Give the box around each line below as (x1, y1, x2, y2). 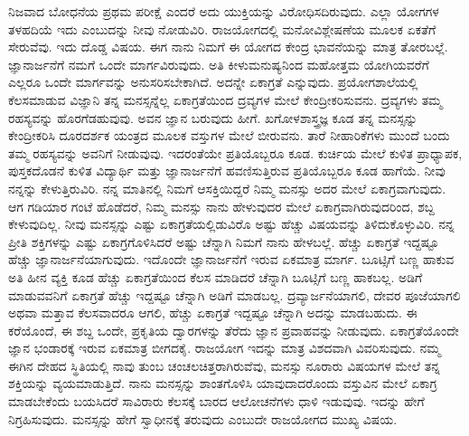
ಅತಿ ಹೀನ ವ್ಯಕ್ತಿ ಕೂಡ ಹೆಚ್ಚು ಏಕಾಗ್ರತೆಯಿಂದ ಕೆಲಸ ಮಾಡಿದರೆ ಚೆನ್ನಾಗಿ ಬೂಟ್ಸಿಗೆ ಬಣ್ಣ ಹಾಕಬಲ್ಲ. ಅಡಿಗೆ (8, 267, 423, 286)
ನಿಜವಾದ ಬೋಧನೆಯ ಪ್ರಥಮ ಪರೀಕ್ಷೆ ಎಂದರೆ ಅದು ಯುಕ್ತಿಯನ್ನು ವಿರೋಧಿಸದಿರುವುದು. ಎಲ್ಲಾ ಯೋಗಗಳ (8, 2, 439, 20)
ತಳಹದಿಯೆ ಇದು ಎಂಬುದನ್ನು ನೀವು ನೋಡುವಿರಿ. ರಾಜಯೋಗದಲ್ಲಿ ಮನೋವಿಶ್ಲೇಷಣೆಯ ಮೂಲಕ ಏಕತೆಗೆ (8, 19, 436, 38)
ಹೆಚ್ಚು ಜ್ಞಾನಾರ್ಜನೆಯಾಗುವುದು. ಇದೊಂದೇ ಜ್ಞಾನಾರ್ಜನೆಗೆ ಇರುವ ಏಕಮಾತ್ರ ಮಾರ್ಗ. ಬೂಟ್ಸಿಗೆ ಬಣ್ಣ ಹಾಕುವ (8, 250, 455, 269)
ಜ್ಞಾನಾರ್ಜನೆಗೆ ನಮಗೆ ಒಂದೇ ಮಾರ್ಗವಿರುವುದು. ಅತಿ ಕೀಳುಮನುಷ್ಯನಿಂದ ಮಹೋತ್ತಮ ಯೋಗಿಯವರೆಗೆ (8, 54, 429, 73)
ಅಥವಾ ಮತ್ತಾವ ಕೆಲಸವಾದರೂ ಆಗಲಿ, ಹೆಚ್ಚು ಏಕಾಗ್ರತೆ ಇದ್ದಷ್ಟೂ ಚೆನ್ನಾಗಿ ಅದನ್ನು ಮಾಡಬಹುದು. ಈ (8, 303, 417, 322)
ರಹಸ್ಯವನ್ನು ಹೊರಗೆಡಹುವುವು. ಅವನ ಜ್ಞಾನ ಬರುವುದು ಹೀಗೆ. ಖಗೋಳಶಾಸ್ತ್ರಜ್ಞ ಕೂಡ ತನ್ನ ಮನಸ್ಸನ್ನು (8, 108, 418, 127)
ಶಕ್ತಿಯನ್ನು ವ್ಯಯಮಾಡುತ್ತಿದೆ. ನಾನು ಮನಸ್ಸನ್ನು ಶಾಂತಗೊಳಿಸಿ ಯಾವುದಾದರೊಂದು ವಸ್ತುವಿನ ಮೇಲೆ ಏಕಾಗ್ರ (8, 374, 437, 393)
